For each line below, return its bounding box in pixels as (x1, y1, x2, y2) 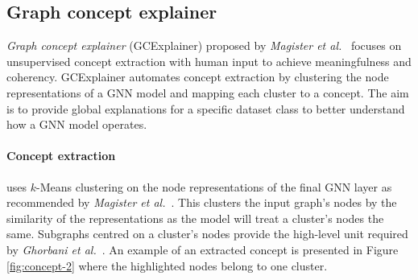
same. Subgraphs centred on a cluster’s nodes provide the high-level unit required (6, 225, 408, 242)
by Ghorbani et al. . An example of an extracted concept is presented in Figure (6, 241, 399, 257)
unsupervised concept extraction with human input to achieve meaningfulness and (6, 52, 412, 69)
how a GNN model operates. (6, 116, 147, 133)
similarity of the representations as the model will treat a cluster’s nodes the (6, 209, 384, 226)
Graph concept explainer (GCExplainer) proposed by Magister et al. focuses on (6, 37, 402, 54)
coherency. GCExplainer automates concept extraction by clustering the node (6, 68, 389, 85)
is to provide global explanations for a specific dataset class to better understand (6, 100, 405, 117)
